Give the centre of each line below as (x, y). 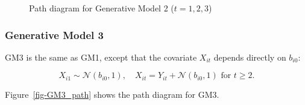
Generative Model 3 (54, 34)
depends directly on (250, 57)
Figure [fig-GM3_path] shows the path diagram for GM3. (112, 94)
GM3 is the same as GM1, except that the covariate (101, 57)
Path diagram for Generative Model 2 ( (102, 8)
